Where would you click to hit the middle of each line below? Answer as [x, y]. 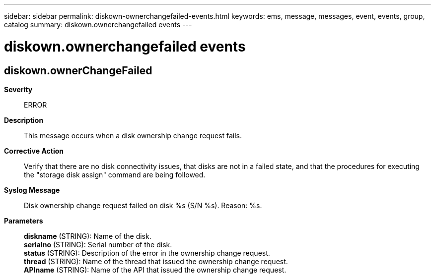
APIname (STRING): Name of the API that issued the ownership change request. [155, 270]
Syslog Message [32, 190]
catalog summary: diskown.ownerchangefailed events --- [98, 25]
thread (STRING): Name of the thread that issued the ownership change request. [156, 261]
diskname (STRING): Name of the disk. [88, 236]
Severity [18, 89]
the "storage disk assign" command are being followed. [115, 174]
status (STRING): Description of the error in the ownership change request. [147, 253]
